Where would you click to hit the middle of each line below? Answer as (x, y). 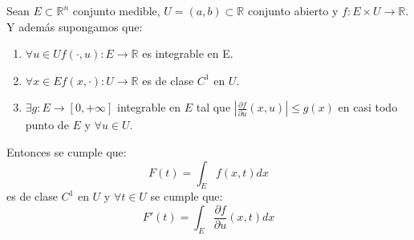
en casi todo (368, 107)
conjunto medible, (116, 10)
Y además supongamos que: (75, 26)
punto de (47, 125)
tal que (213, 107)
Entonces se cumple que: (67, 151)
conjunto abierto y (293, 10)
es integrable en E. (188, 53)
